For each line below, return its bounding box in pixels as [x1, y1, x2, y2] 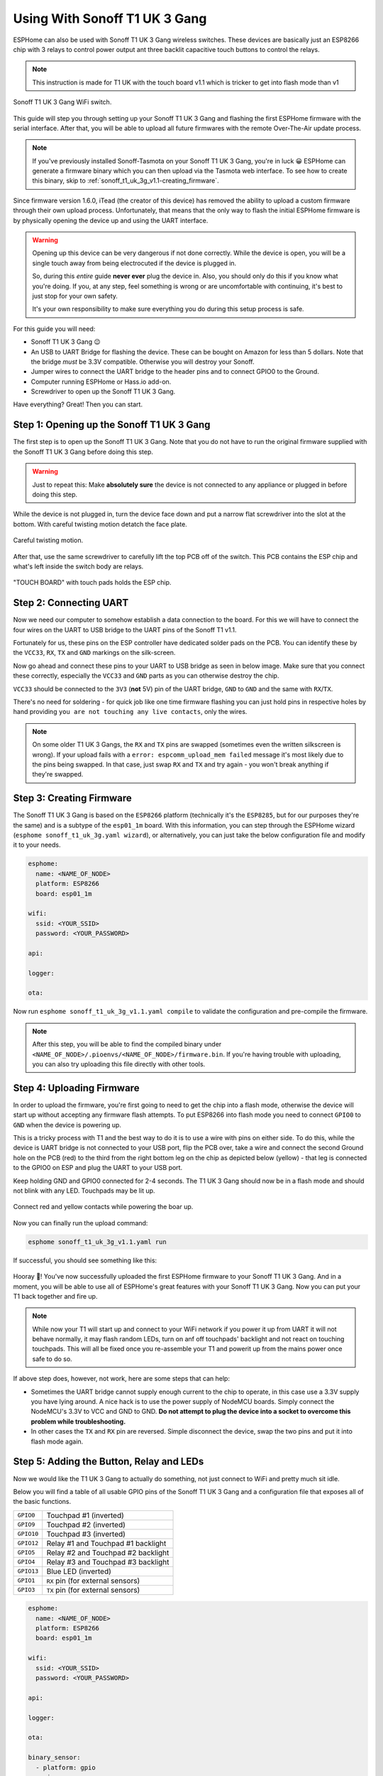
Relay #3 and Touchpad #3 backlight [46, 1556, 170, 1566]
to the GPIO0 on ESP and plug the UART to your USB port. [13, 1164, 183, 1172]
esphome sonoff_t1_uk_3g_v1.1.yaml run [28, 1238, 167, 1246]
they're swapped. [32, 770, 84, 779]
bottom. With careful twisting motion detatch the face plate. [13, 519, 187, 529]
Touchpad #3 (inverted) [46, 1529, 126, 1539]
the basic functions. [13, 1498, 72, 1506]
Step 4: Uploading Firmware [13, 1082, 140, 1094]
